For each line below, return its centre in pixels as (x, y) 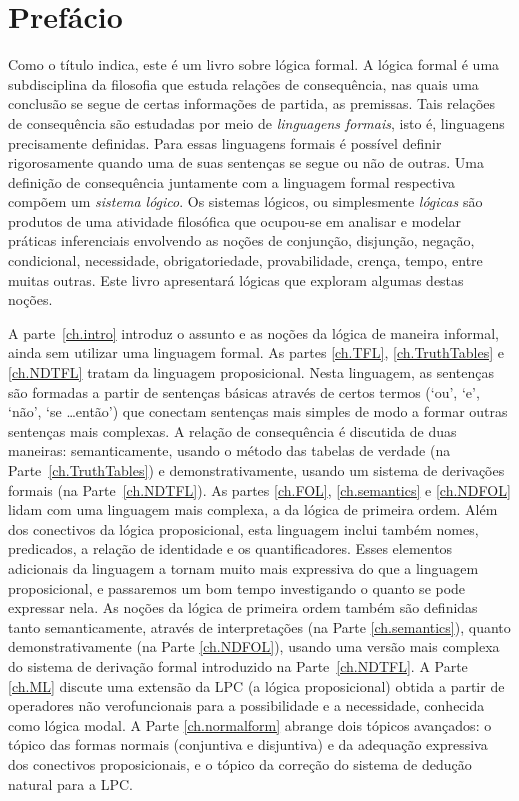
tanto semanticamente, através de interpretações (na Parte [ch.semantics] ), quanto (259, 626)
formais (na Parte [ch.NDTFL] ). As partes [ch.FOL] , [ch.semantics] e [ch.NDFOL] (259, 489)
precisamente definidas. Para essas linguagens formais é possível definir (225, 142)
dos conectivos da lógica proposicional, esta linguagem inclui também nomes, (243, 528)
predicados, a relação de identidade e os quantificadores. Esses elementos (230, 548)
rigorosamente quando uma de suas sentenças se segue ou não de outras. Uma (246, 162)
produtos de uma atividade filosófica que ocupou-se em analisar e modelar (235, 220)
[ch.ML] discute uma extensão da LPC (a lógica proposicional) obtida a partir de (256, 685)
